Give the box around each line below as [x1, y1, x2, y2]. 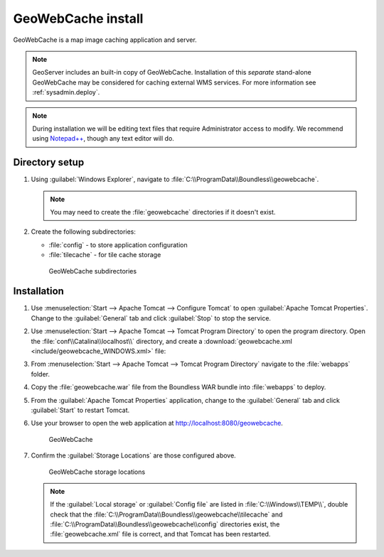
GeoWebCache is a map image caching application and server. [13, 36, 197, 44]
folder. [31, 369, 50, 378]
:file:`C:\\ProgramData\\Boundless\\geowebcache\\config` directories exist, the [50, 520, 280, 529]
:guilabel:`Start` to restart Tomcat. [31, 406, 130, 414]
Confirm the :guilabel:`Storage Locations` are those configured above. [31, 451, 236, 460]
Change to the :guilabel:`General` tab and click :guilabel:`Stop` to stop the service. [31, 313, 272, 323]
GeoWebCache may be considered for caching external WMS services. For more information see [32, 78, 316, 87]
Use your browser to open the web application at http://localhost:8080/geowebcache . [31, 419, 284, 428]
